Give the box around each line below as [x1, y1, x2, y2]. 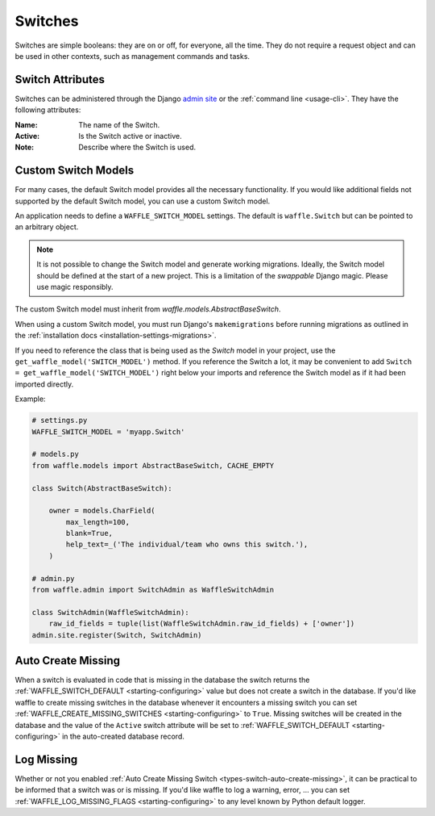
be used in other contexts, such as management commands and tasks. [14, 51, 250, 61]
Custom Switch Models [14, 164, 135, 178]
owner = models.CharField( [48, 506, 156, 516]
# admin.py [31, 574, 75, 583]
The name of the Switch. [78, 119, 160, 129]
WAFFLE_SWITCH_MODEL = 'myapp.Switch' [31, 427, 185, 436]
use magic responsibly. [36, 282, 114, 292]
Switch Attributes [14, 73, 105, 86]
